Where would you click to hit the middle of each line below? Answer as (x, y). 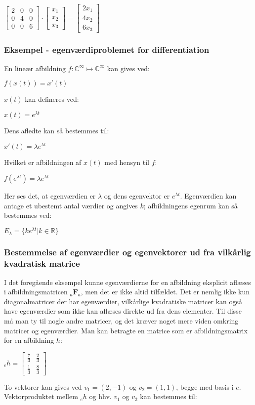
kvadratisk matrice (42, 263)
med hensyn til (127, 162)
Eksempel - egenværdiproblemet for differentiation (107, 50)
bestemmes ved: (28, 215)
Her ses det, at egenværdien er (50, 196)
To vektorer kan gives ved (43, 386)
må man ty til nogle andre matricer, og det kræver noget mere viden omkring (121, 321)
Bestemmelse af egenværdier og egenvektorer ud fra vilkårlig (127, 252)
